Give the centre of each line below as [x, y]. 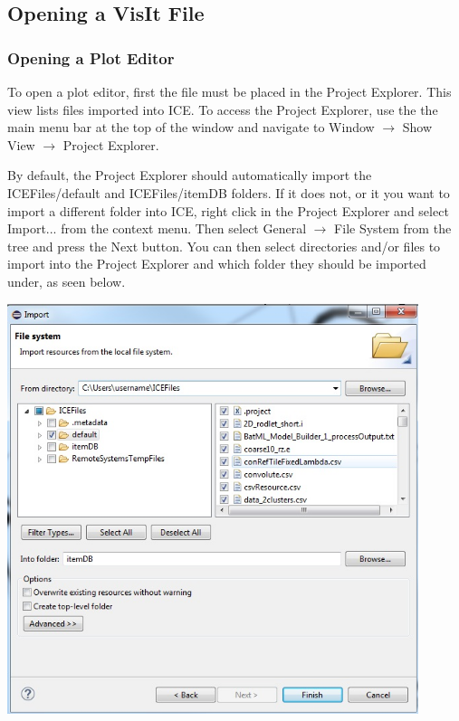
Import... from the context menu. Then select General [157, 228]
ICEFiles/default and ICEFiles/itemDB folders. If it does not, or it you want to [229, 192]
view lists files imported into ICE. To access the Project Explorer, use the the [223, 109]
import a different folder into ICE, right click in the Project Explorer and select [228, 210]
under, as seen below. [67, 281]
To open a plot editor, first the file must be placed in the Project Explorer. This [229, 91]
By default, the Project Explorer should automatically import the [190, 175]
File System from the [393, 228]
